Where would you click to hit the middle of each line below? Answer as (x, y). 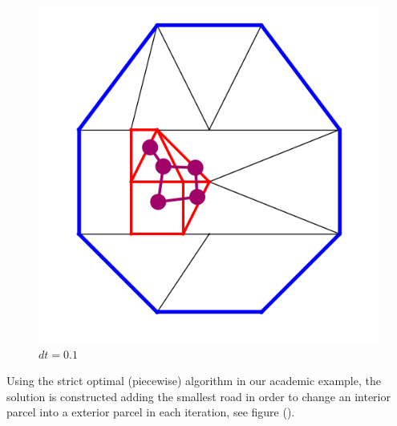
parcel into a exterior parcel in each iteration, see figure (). (151, 412)
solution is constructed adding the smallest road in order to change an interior (198, 396)
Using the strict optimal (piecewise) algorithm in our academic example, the (194, 381)
